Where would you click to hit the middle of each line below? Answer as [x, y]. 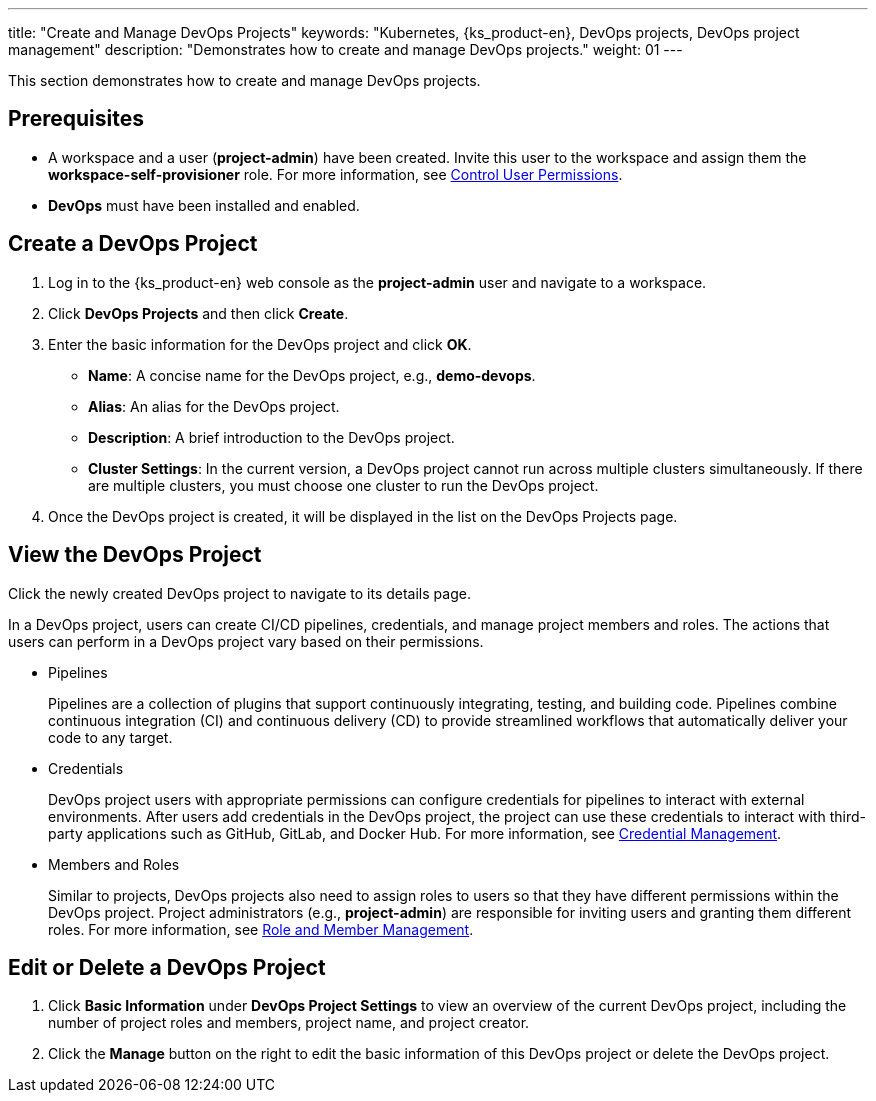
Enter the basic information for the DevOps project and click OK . [260, 344]
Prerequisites [76, 119]
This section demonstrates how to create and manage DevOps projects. [244, 80]
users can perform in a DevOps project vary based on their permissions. [246, 641]
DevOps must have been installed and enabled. [204, 205]
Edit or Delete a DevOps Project [167, 967]
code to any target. [110, 737]
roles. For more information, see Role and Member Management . [261, 929]
